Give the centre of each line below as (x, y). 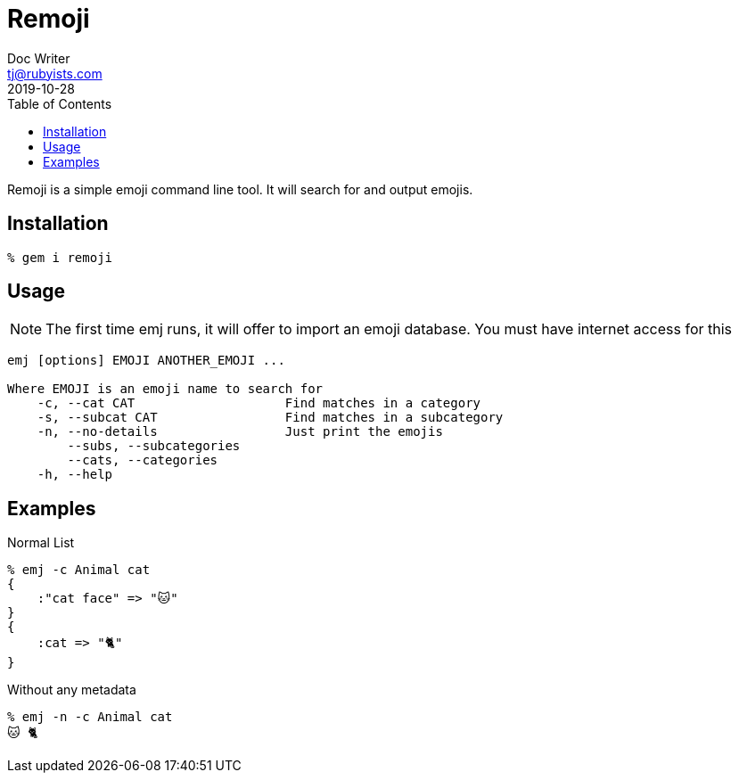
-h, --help (75, 475)
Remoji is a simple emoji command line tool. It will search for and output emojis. (240, 189)
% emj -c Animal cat (79, 570)
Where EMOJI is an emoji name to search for (165, 389)
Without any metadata (72, 690)
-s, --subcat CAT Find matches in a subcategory (270, 418)
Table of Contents (60, 103)
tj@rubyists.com (55, 73)
